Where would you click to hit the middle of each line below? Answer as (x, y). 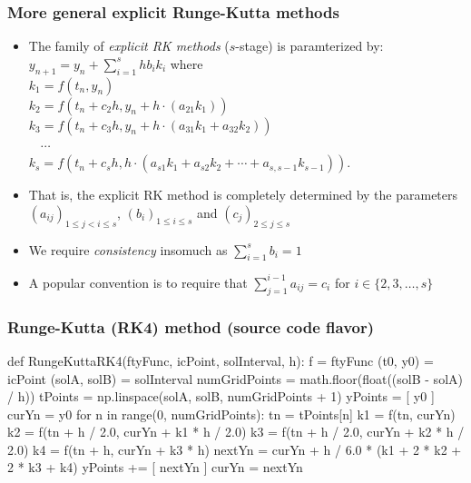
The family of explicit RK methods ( (129, 46)
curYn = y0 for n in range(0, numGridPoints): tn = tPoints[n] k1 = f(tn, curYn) (231, 414)
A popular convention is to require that (138, 282)
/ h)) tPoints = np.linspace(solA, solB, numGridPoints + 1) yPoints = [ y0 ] (221, 396)
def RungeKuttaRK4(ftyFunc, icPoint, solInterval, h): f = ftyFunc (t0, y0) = (221, 360)
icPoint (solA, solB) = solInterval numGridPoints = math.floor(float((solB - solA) (235, 378)
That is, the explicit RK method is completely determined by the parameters (243, 195)
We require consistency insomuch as (128, 249)
